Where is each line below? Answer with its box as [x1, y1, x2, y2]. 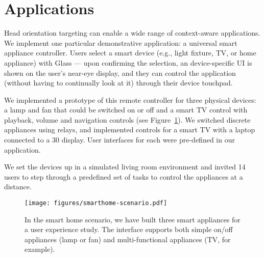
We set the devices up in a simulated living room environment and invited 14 [4, 161, 246, 172]
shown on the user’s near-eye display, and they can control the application [4, 67, 236, 78]
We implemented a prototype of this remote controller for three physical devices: [4, 94, 256, 105]
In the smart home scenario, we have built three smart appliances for [25, 214, 241, 224]
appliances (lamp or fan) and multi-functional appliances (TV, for [25, 234, 231, 244]
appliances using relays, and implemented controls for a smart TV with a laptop [4, 124, 255, 135]
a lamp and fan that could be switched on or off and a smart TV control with [4, 104, 248, 115]
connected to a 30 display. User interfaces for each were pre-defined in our [4, 134, 235, 145]
